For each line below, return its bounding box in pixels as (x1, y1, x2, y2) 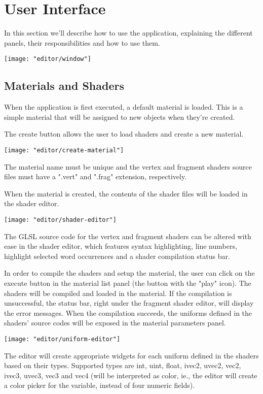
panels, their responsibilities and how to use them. (4, 37, 160, 48)
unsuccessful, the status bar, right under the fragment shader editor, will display (4, 298, 254, 308)
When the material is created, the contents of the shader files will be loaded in (4, 188, 248, 199)
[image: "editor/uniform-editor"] (4, 335, 121, 343)
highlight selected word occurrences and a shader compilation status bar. (4, 250, 230, 261)
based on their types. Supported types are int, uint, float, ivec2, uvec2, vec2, (4, 360, 241, 371)
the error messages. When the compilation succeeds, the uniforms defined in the (4, 307, 252, 318)
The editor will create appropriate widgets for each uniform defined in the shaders (4, 350, 259, 360)
